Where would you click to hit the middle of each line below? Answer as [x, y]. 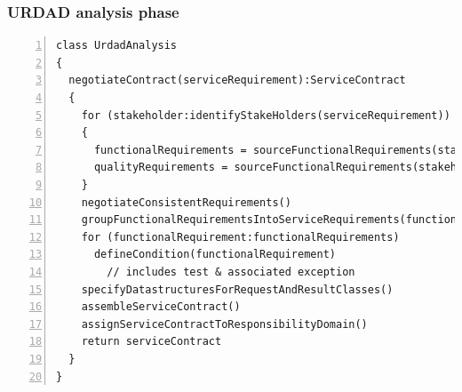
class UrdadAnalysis [117, 46]
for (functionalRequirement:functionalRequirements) [240, 237]
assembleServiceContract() [161, 307]
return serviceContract [151, 342]
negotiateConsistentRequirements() [186, 202]
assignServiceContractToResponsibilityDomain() [224, 324]
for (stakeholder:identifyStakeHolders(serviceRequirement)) [266, 115]
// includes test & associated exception [231, 272]
